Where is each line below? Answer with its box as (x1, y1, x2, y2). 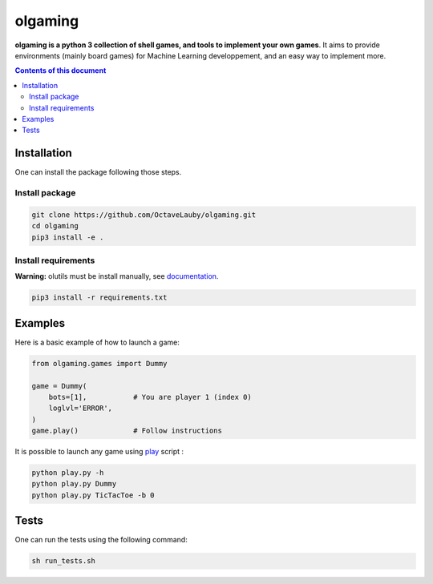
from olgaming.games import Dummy (31, 359, 168, 368)
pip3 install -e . (31, 232, 104, 242)
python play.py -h (31, 469, 104, 477)
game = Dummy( (31, 381, 87, 390)
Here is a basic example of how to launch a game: (14, 337, 180, 347)
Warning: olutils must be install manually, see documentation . (14, 272, 219, 281)
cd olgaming (31, 221, 79, 231)
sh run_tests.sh (31, 557, 96, 566)
